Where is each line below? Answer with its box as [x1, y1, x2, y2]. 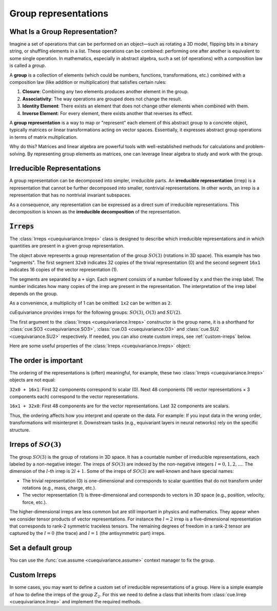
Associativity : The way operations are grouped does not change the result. [22, 96, 182, 102]
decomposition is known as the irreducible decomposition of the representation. [9, 209, 181, 214]
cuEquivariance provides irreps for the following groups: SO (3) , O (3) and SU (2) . [9, 309, 182, 316]
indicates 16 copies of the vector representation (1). [9, 266, 118, 273]
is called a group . [9, 62, 46, 69]
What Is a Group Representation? [9, 27, 117, 36]
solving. [9, 151, 27, 157]
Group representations [9, 8, 109, 19]
